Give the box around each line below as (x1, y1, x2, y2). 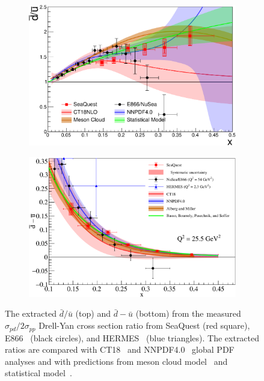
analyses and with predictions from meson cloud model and (5, 355, 228, 367)
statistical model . (5, 367, 72, 379)
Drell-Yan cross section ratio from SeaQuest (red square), (38, 319, 250, 332)
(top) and (75, 307, 111, 320)
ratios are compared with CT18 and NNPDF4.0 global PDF (5, 343, 235, 356)
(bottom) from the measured (135, 307, 241, 320)
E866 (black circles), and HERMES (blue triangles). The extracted (5, 331, 260, 344)
